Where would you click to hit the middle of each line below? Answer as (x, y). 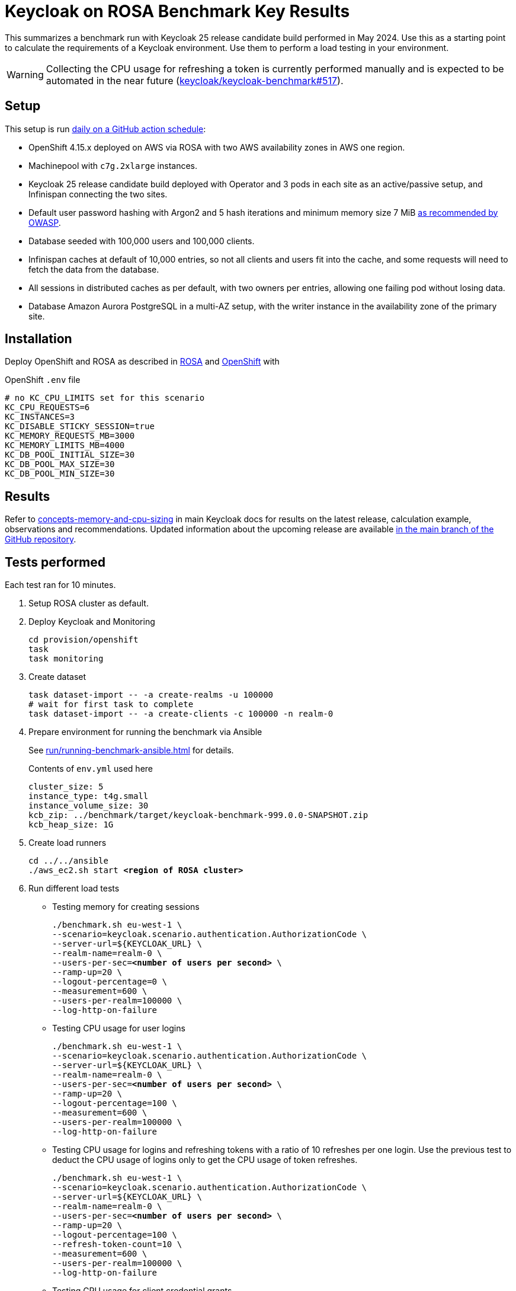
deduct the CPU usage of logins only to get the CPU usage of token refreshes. (205, 1160)
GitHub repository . (41, 539)
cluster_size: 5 (66, 787)
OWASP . (45, 222)
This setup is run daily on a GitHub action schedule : (105, 129)
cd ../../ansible (68, 861)
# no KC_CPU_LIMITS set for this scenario (105, 398)
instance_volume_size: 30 (89, 806)
